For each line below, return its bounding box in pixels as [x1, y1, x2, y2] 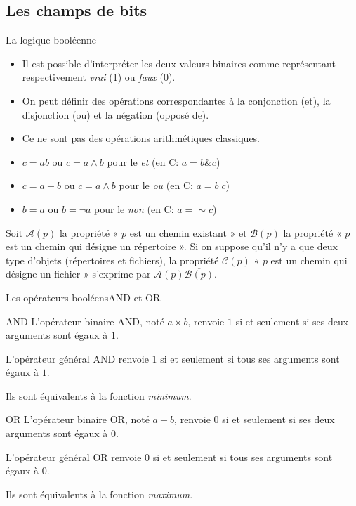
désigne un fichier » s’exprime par [6, 266, 151, 281]
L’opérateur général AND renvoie [6, 351, 149, 365]
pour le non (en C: [94, 201, 174, 216]
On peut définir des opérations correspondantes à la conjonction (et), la [22, 93, 331, 108]
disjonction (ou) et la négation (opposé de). [22, 107, 209, 122]
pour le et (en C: [107, 154, 179, 169]
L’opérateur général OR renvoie [6, 449, 142, 464]
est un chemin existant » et [129, 225, 247, 240]
